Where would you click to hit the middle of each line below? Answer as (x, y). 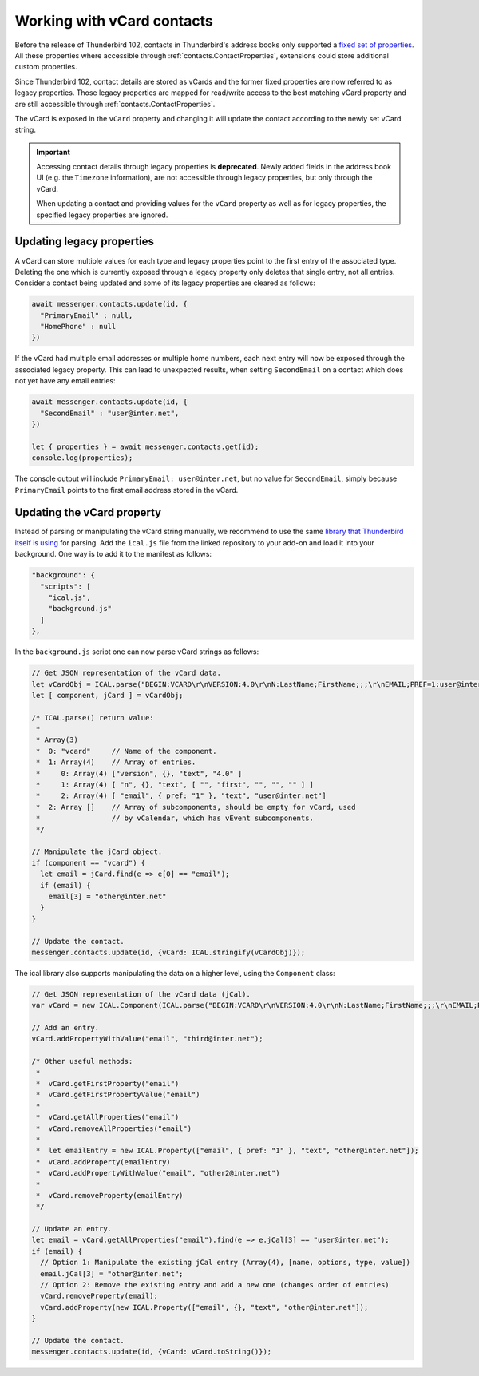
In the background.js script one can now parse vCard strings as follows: (137, 652)
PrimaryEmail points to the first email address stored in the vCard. (127, 490)
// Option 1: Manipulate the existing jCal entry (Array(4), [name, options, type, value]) (226, 1263)
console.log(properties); (82, 458)
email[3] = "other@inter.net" (107, 896)
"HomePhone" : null (78, 327)
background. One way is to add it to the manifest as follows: (113, 554)
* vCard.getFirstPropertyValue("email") (118, 1095)
